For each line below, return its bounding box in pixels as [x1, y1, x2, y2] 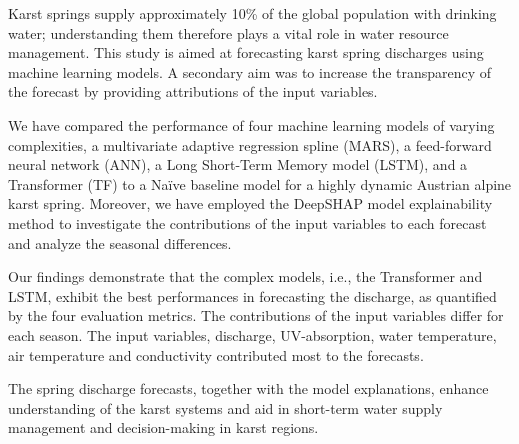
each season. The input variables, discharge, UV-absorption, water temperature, [8, 324, 497, 345]
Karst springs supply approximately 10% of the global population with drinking [8, 3, 497, 23]
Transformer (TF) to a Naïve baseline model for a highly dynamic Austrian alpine [8, 173, 512, 194]
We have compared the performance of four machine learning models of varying [8, 114, 495, 135]
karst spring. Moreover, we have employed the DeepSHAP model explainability [8, 193, 493, 214]
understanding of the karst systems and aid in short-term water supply [8, 397, 443, 418]
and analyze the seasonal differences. [8, 232, 232, 253]
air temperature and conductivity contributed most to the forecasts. [8, 344, 424, 365]
